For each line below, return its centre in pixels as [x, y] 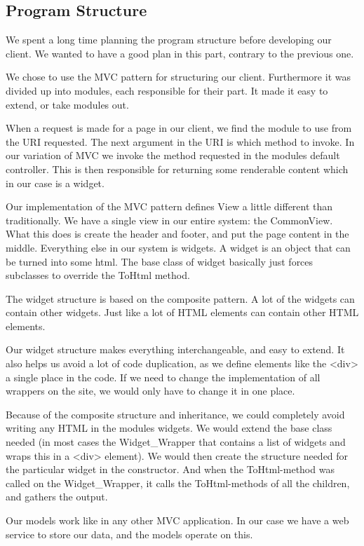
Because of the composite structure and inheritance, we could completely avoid [175, 414]
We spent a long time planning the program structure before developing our [169, 40]
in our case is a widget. [55, 183]
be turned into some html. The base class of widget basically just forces [160, 261]
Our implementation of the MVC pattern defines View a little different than [169, 206]
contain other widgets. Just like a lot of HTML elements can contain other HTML [182, 312]
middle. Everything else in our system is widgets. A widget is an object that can [178, 247]
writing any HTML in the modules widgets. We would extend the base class [169, 428]
